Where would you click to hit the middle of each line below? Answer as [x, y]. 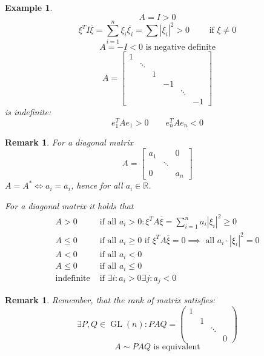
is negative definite [180, 47]
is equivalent [177, 347]
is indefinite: [28, 111]
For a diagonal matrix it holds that [69, 205]
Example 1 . [29, 7]
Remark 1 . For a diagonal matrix [69, 142]
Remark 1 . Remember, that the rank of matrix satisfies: [110, 300]
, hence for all [97, 185]
